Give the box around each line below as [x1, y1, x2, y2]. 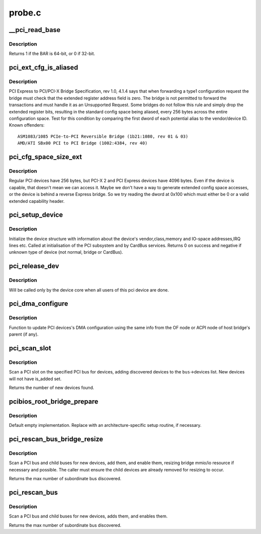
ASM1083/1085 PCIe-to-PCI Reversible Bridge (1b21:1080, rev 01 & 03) [17, 133, 188, 139]
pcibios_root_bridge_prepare [9, 397, 99, 405]
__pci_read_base [9, 26, 60, 34]
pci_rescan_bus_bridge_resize [9, 435, 103, 443]
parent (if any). [9, 331, 39, 337]
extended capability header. [9, 198, 65, 204]
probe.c [9, 7, 41, 18]
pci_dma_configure [9, 300, 69, 308]
